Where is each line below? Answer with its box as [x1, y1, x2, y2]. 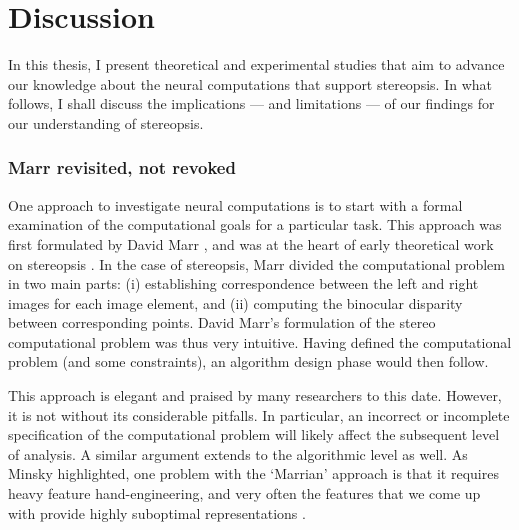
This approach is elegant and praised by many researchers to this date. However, [8, 385, 502, 406]
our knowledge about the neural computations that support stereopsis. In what [8, 73, 492, 94]
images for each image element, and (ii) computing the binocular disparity [8, 292, 463, 313]
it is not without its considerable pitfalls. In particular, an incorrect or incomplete [8, 404, 510, 425]
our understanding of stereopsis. [8, 112, 204, 133]
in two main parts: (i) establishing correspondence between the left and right [8, 273, 479, 294]
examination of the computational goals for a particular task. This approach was [8, 214, 502, 235]
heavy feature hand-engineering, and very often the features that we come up [8, 483, 481, 504]
